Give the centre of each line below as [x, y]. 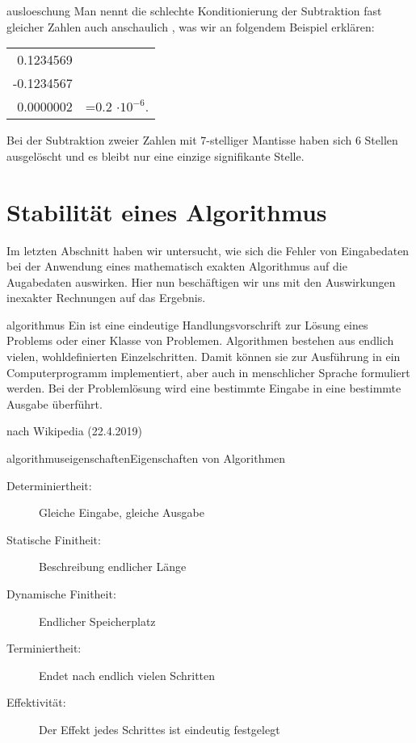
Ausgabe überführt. [55, 403]
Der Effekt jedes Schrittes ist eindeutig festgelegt [160, 729]
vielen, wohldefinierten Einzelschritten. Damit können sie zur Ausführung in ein [204, 357]
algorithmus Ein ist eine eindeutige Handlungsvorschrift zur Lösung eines [187, 324]
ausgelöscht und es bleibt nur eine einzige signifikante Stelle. [155, 155]
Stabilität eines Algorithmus [167, 211]
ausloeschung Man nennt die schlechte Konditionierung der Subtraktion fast [194, 10]
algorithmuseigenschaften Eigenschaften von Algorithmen [146, 458]
